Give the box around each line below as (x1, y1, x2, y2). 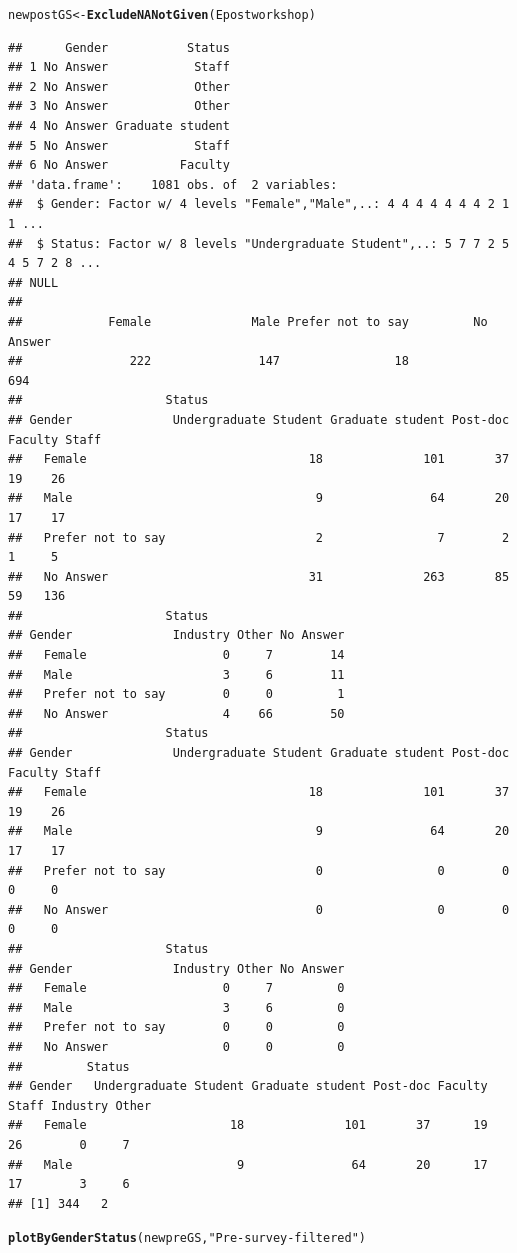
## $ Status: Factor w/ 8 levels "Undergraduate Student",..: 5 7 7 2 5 (8, 236, 510, 251)
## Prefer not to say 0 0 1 (8, 687, 345, 702)
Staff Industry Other (8, 1098, 152, 1113)
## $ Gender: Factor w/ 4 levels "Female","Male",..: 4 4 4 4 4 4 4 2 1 (8, 197, 510, 212)
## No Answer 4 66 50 (8, 706, 345, 721)
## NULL (8, 275, 59, 290)
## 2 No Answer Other (8, 79, 230, 94)
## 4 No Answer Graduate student (8, 119, 230, 134)
